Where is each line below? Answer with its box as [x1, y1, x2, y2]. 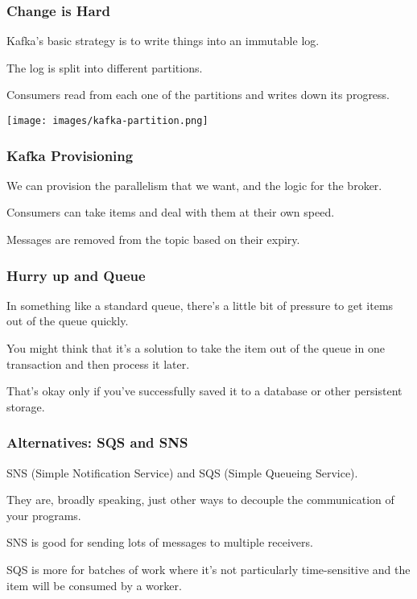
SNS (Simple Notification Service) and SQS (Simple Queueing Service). [6, 464, 358, 481]
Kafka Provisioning [6, 145, 134, 165]
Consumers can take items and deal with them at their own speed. [6, 204, 335, 221]
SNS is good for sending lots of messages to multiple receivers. [6, 534, 313, 551]
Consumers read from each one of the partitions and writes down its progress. [6, 86, 390, 103]
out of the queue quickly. [6, 312, 129, 329]
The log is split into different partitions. [6, 59, 203, 76]
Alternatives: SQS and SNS [6, 432, 188, 452]
